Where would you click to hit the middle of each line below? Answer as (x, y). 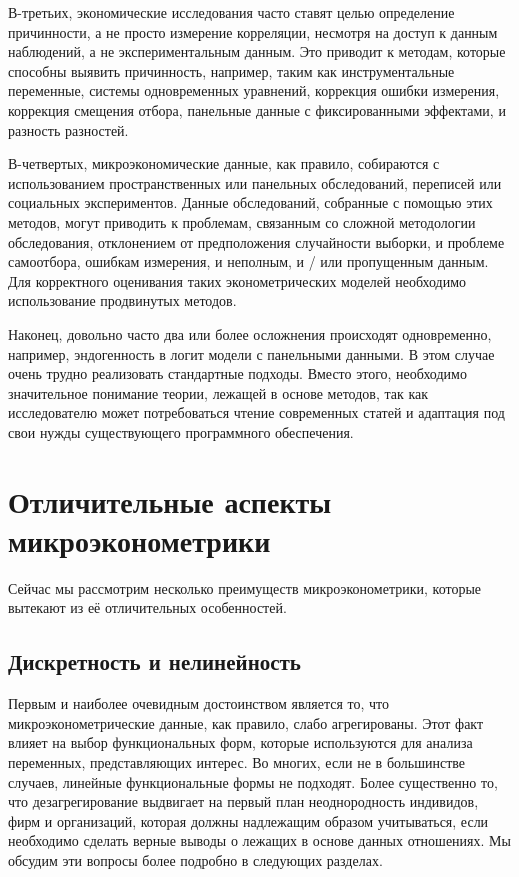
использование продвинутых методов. (122, 300)
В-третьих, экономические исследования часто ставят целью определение (231, 12)
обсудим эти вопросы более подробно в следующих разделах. (195, 859)
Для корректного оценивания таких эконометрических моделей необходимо (237, 280)
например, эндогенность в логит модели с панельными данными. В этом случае (251, 353)
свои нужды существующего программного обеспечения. (181, 431)
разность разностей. (68, 129)
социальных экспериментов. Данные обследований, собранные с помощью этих (250, 202)
